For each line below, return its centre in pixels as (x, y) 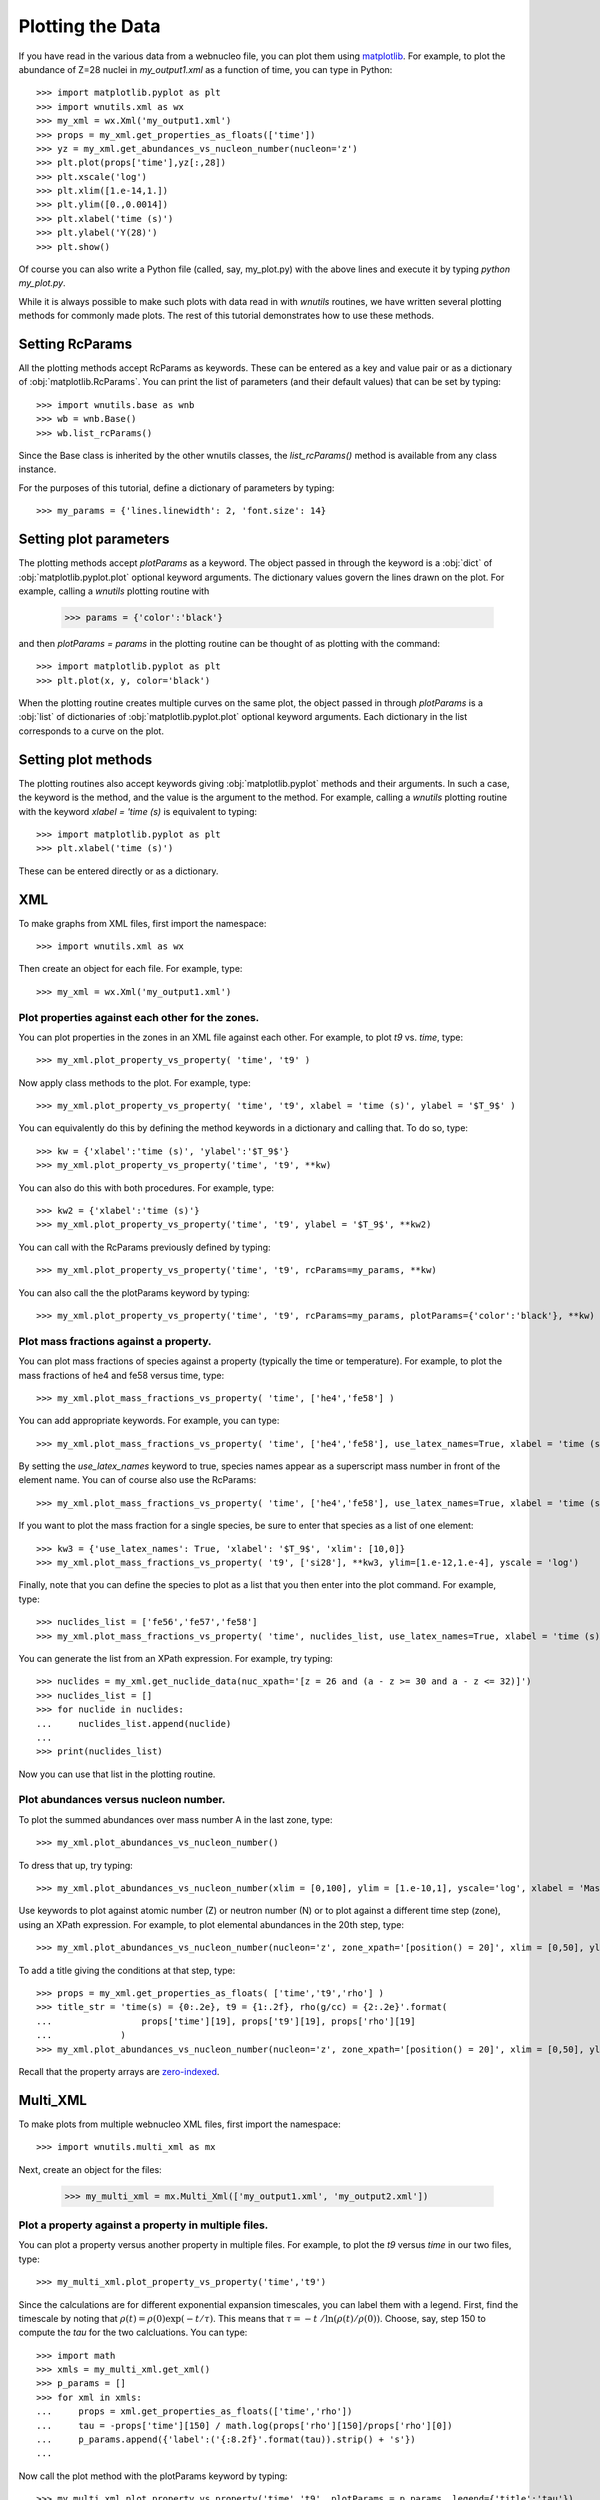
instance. (37, 469)
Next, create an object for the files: (90, 2169)
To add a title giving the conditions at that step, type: (127, 1970)
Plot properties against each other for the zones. (139, 1017)
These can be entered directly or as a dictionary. (118, 871)
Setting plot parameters (94, 539)
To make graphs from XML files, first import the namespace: (142, 923)
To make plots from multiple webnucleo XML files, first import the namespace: (179, 2124)
